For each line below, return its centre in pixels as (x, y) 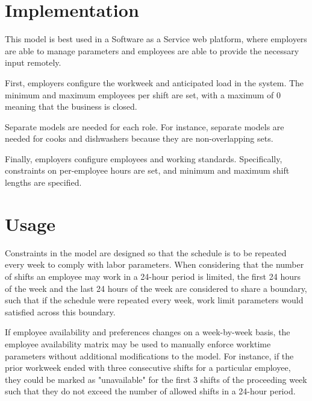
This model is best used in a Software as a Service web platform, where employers (156, 39)
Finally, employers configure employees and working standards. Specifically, (144, 158)
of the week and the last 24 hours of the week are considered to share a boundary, (156, 288)
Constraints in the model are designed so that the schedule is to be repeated (146, 252)
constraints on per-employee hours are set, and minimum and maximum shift (147, 170)
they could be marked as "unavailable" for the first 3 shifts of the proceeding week (156, 379)
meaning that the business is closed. (71, 106)
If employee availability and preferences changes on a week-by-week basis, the (148, 332)
